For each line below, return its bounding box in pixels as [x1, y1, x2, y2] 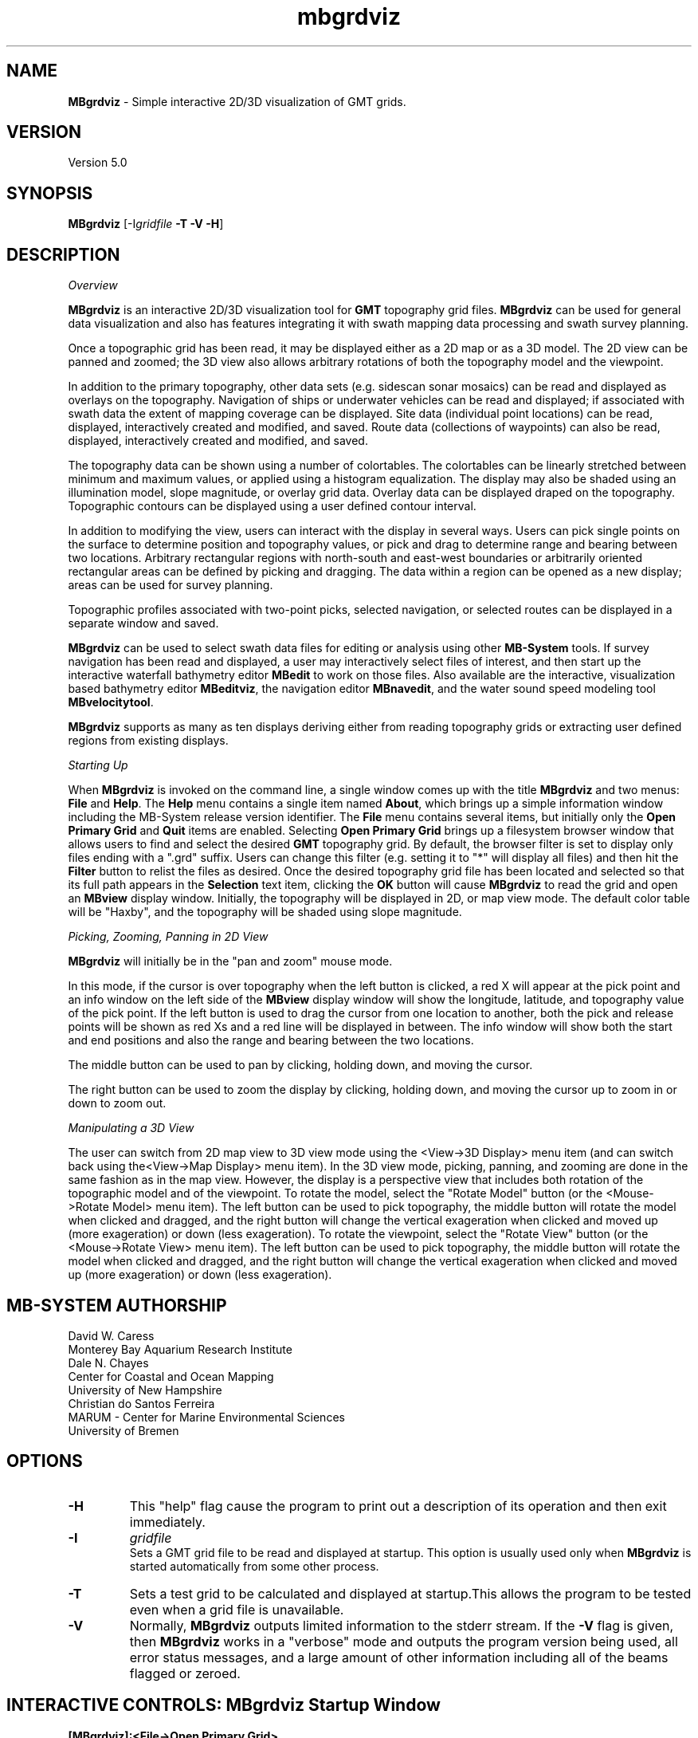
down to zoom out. [68, 1096, 167, 1111]
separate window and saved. [68, 616, 219, 631]
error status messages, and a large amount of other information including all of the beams [129, 1649, 669, 1665]
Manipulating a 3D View [68, 1121, 194, 1135]
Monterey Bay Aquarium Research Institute [68, 1342, 292, 1356]
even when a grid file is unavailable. [129, 1601, 344, 1618]
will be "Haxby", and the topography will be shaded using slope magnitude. [68, 905, 462, 919]
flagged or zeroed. [129, 1665, 241, 1681]
